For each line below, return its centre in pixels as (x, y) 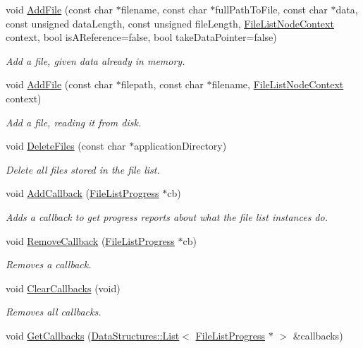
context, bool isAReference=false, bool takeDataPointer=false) (141, 37)
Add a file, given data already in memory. (96, 60)
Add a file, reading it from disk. (74, 122)
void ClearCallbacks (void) (63, 288)
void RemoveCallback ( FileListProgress (90, 240)
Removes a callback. (49, 264)
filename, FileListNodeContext (278, 84)
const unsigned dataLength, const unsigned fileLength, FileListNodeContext (170, 23)
